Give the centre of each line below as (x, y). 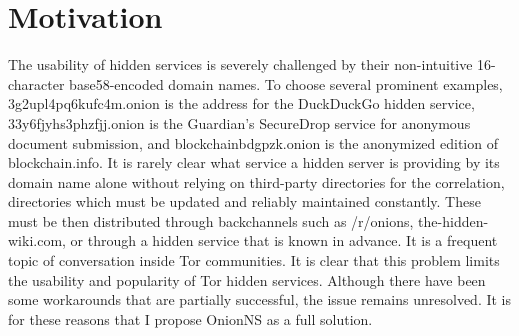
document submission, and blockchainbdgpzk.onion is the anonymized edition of (253, 142)
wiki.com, (37, 240)
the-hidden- (453, 220)
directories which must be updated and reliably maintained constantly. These (244, 201)
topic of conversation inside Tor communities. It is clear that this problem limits (254, 260)
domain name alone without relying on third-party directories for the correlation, (256, 181)
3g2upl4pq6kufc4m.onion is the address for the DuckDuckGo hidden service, (241, 103)
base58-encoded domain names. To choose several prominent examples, (286, 83)
